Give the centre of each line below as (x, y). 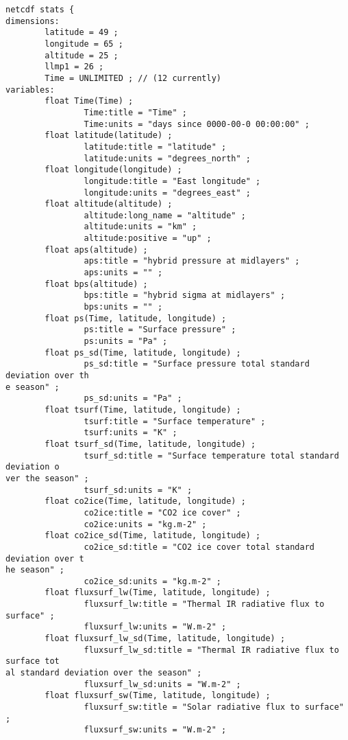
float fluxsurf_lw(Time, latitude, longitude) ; (158, 593)
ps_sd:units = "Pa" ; (133, 398)
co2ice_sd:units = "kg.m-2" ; (152, 581)
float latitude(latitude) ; (109, 136)
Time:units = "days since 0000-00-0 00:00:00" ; (197, 124)
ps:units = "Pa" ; (126, 342)
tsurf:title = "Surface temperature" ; (175, 421)
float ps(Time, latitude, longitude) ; (136, 318)
